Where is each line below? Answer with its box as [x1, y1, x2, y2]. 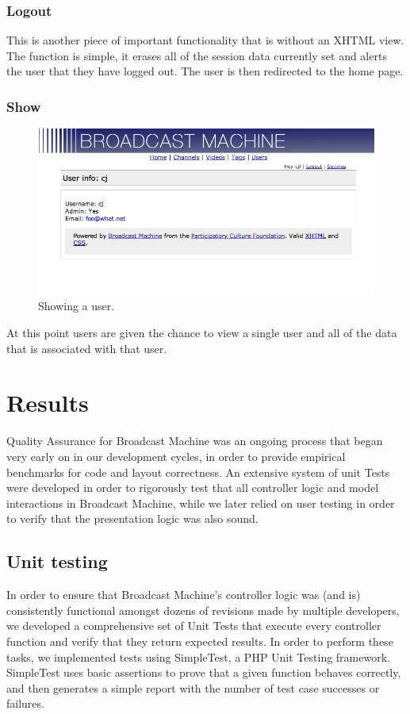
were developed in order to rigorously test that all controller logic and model [6, 479, 379, 496]
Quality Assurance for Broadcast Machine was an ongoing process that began [6, 432, 383, 449]
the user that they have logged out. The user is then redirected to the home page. [6, 63, 404, 79]
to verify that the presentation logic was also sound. [6, 510, 259, 527]
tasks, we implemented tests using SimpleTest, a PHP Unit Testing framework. [6, 648, 390, 665]
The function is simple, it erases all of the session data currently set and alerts [6, 47, 387, 63]
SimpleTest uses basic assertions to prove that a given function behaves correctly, [6, 664, 401, 681]
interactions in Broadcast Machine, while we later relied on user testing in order [6, 494, 395, 511]
